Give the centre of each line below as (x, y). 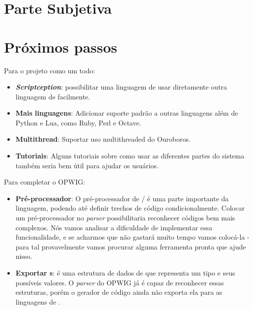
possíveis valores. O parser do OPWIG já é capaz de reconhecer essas (120, 282)
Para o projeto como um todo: (50, 70)
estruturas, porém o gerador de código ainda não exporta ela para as (119, 292)
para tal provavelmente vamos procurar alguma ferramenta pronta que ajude (131, 246)
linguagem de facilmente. (53, 96)
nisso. (24, 256)
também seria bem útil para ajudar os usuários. (87, 165)
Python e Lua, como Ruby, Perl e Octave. (78, 122)
